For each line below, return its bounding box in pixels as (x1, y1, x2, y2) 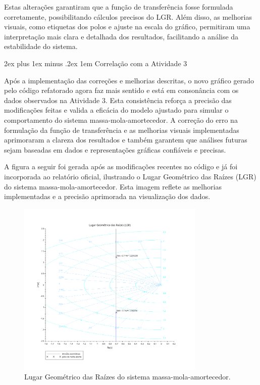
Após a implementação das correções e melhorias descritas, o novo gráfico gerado (4, 75, 254, 85)
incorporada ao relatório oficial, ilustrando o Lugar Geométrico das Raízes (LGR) (4, 171, 256, 181)
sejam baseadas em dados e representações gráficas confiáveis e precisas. (4, 144, 226, 155)
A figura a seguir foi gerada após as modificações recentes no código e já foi (4, 161, 238, 172)
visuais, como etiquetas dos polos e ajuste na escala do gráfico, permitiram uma (4, 21, 250, 32)
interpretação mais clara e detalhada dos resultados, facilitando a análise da (4, 31, 239, 41)
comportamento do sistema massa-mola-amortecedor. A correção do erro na (4, 114, 238, 125)
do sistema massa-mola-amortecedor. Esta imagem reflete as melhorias (4, 181, 222, 191)
